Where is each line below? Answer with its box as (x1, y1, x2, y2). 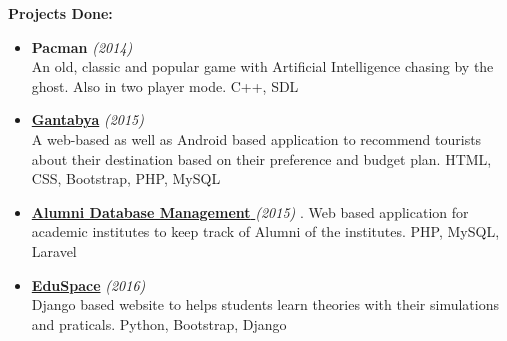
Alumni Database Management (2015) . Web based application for (31, 201, 469, 222)
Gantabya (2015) (31, 109, 144, 130)
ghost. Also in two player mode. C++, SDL (31, 75, 299, 96)
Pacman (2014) (31, 36, 133, 57)
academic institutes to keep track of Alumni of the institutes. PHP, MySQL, (31, 221, 500, 242)
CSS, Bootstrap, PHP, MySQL (31, 168, 221, 189)
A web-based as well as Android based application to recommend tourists (31, 128, 482, 149)
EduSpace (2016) (31, 274, 146, 295)
